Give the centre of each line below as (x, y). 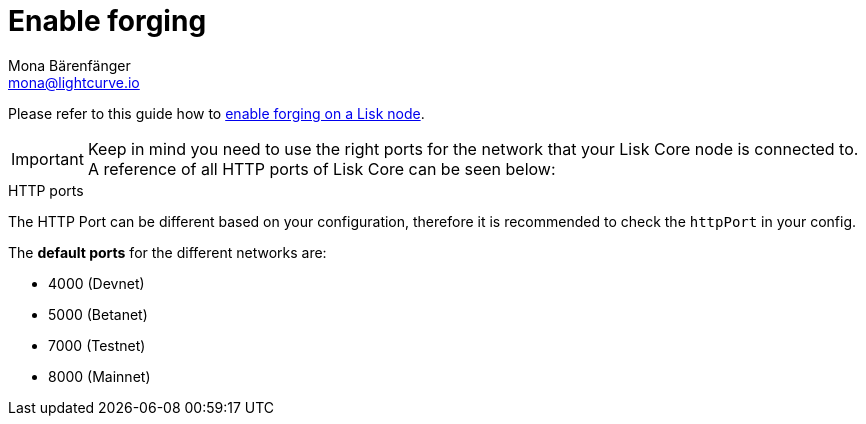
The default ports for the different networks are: (167, 252)
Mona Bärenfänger (69, 65)
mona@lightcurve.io (74, 82)
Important (47, 158)
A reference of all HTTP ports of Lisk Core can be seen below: (321, 168)
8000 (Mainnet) (99, 376)
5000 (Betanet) (98, 314)
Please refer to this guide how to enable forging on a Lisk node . (216, 113)
